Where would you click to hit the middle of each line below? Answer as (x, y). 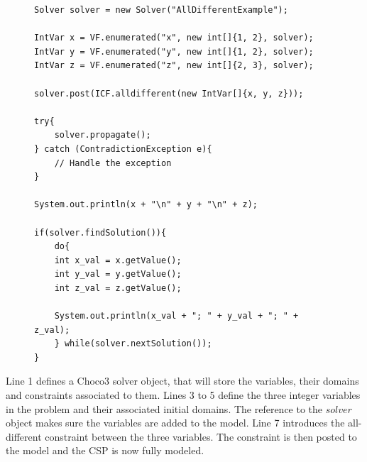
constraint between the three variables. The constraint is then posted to (201, 436)
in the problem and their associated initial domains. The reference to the (164, 408)
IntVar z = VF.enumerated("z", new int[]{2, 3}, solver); (174, 66)
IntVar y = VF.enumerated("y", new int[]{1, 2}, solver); (174, 51)
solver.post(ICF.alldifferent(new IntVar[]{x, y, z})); (169, 93)
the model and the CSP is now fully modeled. (105, 450)
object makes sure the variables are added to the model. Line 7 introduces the (175, 423)
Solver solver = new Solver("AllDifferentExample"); (161, 10)
